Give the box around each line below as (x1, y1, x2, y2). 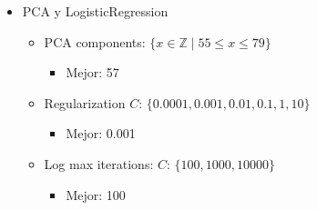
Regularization (44, 93, 126, 112)
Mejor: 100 (66, 185, 126, 204)
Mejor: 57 (66, 63, 119, 82)
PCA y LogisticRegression (22, 2, 169, 20)
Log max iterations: (44, 154, 154, 173)
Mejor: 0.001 (66, 124, 136, 143)
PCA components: (44, 32, 146, 51)
